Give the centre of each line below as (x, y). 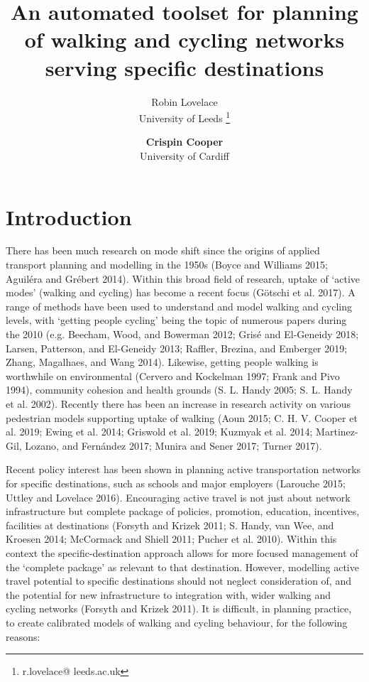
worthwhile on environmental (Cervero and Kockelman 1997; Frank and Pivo (173, 375)
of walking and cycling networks (184, 39)
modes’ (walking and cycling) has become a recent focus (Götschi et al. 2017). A (181, 292)
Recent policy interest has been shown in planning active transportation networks (183, 469)
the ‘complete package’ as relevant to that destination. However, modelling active (182, 567)
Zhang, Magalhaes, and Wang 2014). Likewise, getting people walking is (162, 362)
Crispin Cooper (184, 142)
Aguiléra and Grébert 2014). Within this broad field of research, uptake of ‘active (183, 278)
